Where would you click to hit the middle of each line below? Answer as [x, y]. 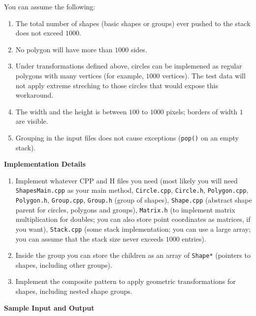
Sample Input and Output [49, 307]
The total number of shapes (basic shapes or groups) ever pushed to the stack [133, 23]
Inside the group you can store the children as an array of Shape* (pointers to [133, 255]
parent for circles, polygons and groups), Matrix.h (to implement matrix [125, 209]
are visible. [32, 121]
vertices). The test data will [204, 75]
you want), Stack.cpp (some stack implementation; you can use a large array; [133, 228]
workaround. [34, 95]
